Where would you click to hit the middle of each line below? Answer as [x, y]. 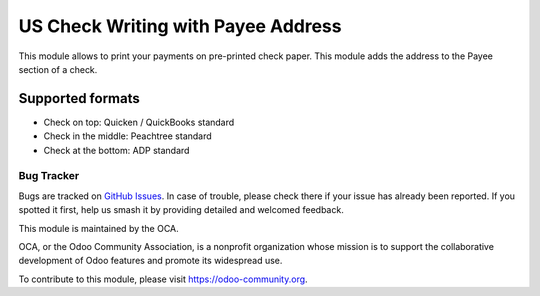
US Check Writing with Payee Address [180, 26]
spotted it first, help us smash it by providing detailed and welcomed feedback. [181, 210]
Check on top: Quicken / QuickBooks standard [139, 122]
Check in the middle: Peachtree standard [127, 136]
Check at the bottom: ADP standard [116, 150]
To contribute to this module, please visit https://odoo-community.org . [163, 279]
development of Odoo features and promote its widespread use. [150, 261]
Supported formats [79, 98]
